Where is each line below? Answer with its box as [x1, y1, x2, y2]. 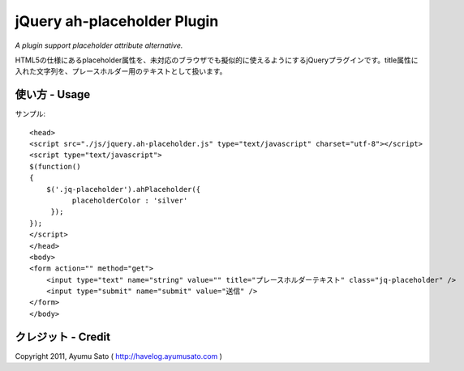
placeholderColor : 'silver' [71, 195, 188, 205]
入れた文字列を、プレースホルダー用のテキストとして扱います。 [15, 66, 227, 76]
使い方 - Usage [15, 87, 91, 101]
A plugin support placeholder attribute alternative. [15, 41, 183, 50]
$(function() [29, 162, 81, 171]
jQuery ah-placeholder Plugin [15, 12, 219, 30]
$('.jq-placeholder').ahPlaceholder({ [45, 185, 201, 194]
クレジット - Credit [15, 330, 111, 343]
